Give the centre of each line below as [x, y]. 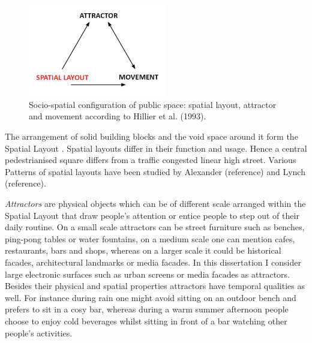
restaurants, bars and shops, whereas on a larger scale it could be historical [143, 250]
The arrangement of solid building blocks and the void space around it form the [151, 136]
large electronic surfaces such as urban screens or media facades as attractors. [147, 274]
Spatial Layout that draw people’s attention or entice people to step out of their [152, 215]
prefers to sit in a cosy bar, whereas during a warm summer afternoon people [147, 309]
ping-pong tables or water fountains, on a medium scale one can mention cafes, [150, 238]
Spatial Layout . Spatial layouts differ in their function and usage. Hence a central [156, 148]
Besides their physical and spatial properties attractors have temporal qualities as [155, 286]
